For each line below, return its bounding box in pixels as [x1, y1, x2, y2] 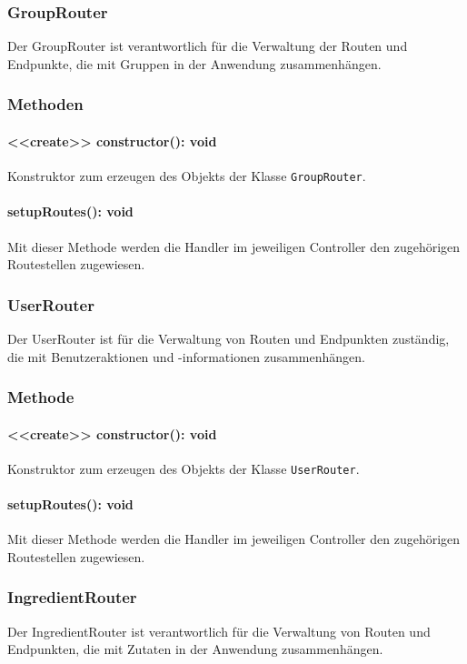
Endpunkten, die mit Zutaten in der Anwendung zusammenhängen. [7, 639, 383, 659]
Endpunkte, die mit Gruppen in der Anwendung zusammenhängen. [7, 54, 382, 73]
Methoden [7, 93, 84, 116]
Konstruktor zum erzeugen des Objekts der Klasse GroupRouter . [7, 166, 366, 186]
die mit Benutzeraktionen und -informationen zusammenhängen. [7, 347, 365, 366]
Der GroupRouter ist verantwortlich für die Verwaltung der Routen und [7, 36, 408, 55]
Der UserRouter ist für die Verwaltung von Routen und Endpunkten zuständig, [7, 328, 450, 347]
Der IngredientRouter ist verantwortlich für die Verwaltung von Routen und [7, 621, 431, 640]
